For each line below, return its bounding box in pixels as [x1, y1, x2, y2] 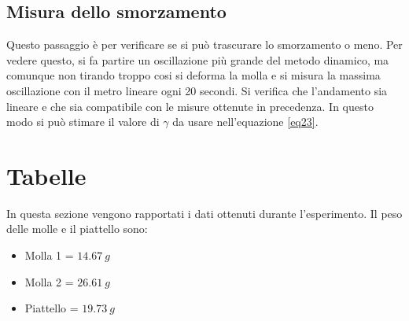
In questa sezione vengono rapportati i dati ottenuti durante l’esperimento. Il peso [6, 205, 403, 221]
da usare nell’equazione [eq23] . [172, 113, 319, 130]
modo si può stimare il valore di [6, 113, 160, 130]
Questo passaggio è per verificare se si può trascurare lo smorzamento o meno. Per [6, 36, 403, 53]
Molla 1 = [24, 247, 74, 264]
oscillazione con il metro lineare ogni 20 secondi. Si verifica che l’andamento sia [6, 82, 388, 98]
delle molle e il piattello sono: [6, 220, 148, 237]
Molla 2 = [24, 273, 74, 290]
